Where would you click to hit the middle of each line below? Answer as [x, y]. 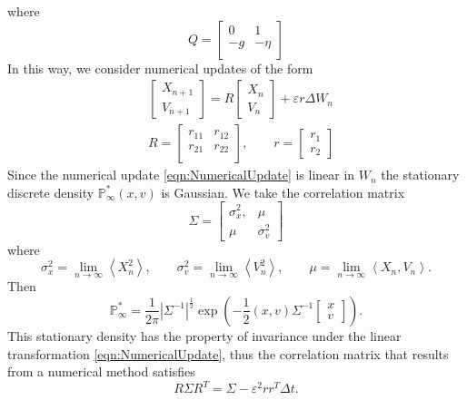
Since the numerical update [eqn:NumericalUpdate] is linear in [181, 175]
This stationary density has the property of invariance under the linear [204, 335]
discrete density [51, 192]
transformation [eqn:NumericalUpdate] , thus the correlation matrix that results [228, 353]
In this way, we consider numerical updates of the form [160, 68]
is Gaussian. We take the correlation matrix [283, 192]
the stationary [420, 175]
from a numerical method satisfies [101, 371]
